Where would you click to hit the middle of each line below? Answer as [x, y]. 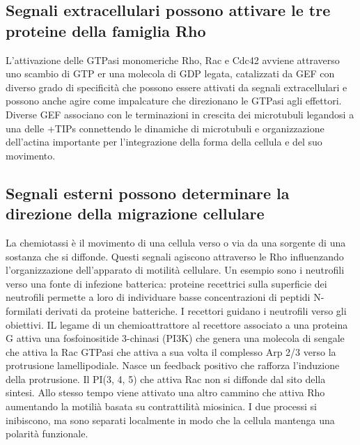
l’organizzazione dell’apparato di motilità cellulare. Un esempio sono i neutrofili [175, 270]
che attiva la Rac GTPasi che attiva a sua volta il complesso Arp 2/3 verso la [171, 351]
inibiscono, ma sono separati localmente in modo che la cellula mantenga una [170, 420]
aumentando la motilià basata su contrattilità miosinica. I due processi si [161, 406]
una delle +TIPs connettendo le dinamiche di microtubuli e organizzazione [165, 128]
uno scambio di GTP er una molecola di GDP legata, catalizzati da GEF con [170, 73]
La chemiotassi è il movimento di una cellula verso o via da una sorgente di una [176, 242]
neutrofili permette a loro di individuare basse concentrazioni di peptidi [158, 297]
